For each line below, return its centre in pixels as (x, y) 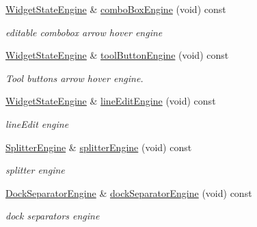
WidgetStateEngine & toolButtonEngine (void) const (117, 55)
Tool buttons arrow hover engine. (75, 78)
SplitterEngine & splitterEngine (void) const (99, 147)
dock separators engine (53, 216)
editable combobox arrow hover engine (84, 32)
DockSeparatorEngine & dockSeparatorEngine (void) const (129, 192)
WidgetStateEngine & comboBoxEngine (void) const (116, 9)
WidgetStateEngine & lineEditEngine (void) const (111, 101)
